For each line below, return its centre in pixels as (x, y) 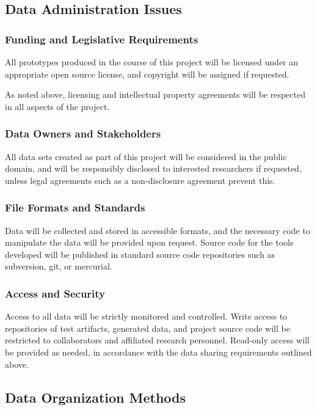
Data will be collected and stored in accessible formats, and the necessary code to (158, 230)
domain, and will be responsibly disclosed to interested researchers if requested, (153, 168)
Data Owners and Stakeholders (83, 134)
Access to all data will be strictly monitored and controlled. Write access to (146, 316)
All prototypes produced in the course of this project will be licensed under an (152, 62)
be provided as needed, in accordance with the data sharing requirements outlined (158, 352)
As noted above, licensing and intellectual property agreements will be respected (155, 94)
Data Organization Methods (96, 397)
